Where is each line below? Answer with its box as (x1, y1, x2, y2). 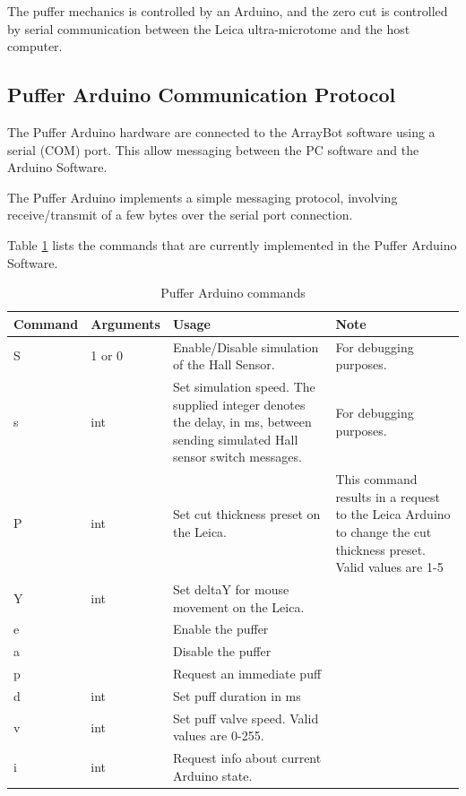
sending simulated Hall (172, 429, 298, 448)
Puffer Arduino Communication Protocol (7, 81, 396, 108)
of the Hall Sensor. (172, 355, 275, 374)
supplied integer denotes (172, 394, 306, 413)
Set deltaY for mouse (172, 580, 289, 599)
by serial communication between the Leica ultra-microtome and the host (7, 19, 410, 38)
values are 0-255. (172, 726, 264, 745)
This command (335, 470, 418, 489)
